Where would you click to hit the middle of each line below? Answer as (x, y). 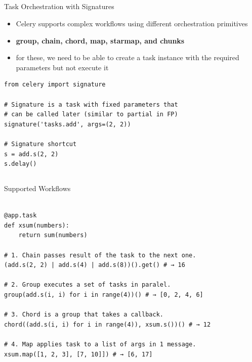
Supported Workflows (37, 188)
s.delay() (20, 164)
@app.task (20, 216)
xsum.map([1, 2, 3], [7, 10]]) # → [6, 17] (78, 354)
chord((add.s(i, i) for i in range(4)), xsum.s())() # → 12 (108, 324)
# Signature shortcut (40, 144)
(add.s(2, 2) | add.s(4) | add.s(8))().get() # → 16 (95, 265)
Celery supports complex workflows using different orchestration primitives (132, 23)
